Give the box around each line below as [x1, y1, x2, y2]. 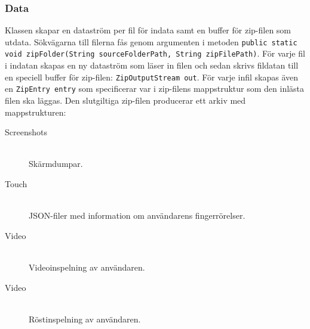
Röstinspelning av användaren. [29, 312, 141, 325]
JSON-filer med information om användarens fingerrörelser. [29, 209, 245, 222]
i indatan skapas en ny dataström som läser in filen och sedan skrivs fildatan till [5, 59, 299, 72]
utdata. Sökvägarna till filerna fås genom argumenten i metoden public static [5, 35, 297, 48]
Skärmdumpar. [29, 157, 83, 170]
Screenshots [5, 126, 47, 138]
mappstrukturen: [5, 105, 66, 118]
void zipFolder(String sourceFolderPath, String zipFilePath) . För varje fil [5, 47, 305, 60]
